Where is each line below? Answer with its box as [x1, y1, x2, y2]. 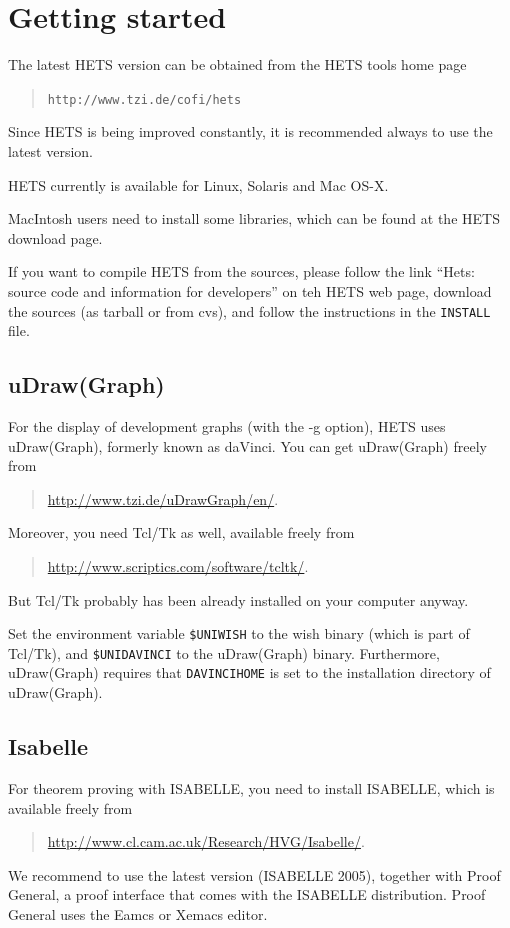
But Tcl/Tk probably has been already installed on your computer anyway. [8, 589, 469, 610]
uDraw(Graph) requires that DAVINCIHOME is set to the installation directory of [8, 662, 491, 683]
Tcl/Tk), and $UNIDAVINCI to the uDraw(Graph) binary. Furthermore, [8, 642, 440, 663]
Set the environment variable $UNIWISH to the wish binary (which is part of [8, 623, 470, 644]
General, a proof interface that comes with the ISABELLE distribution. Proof [8, 884, 486, 905]
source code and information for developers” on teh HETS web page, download [8, 280, 492, 301]
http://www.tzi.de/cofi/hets [47, 92, 242, 107]
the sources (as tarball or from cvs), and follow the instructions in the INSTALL [8, 300, 491, 321]
